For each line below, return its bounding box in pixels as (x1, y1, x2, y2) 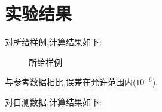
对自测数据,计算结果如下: (5, 95, 102, 108)
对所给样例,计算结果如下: (5, 36, 102, 48)
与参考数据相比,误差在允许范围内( (5, 76, 136, 88)
